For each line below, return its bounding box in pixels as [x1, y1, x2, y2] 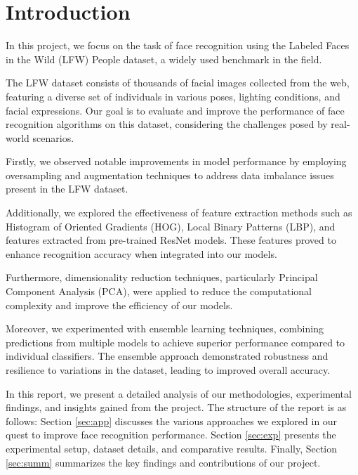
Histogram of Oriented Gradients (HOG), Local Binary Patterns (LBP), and [6, 219, 336, 233]
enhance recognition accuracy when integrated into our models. [6, 246, 277, 261]
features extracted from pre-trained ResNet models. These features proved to [6, 233, 336, 247]
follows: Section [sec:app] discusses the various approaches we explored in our [6, 413, 338, 428]
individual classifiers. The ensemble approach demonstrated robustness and [6, 349, 329, 363]
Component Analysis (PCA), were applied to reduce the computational [6, 284, 312, 299]
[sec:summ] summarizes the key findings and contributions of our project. [6, 455, 321, 469]
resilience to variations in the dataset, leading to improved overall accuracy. [6, 363, 331, 377]
